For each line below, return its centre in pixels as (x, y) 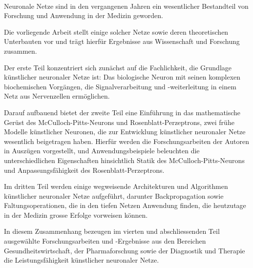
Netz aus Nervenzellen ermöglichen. (57, 96)
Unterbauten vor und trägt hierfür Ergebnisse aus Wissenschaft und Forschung (122, 41)
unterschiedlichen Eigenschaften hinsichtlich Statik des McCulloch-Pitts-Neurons (124, 160)
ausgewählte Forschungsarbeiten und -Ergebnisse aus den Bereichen (105, 241)
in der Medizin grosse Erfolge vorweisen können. (76, 215)
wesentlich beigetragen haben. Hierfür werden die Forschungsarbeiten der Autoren (127, 141)
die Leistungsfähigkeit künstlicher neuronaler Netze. (82, 260)
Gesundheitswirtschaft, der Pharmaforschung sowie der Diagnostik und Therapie (125, 250)
